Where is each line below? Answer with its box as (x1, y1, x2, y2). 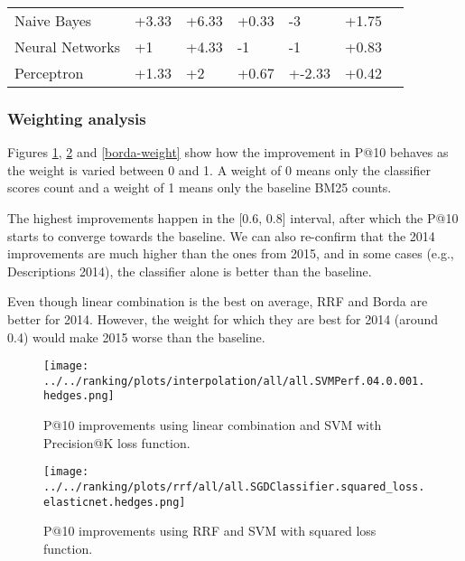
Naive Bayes (14, 10, 92, 31)
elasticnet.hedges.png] (43, 495, 186, 509)
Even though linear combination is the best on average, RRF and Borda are (7, 292, 428, 311)
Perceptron (14, 62, 84, 83)
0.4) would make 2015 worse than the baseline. (7, 327, 265, 346)
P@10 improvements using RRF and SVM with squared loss (43, 521, 377, 540)
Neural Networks (14, 36, 121, 57)
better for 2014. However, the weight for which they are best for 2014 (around (7, 309, 439, 328)
